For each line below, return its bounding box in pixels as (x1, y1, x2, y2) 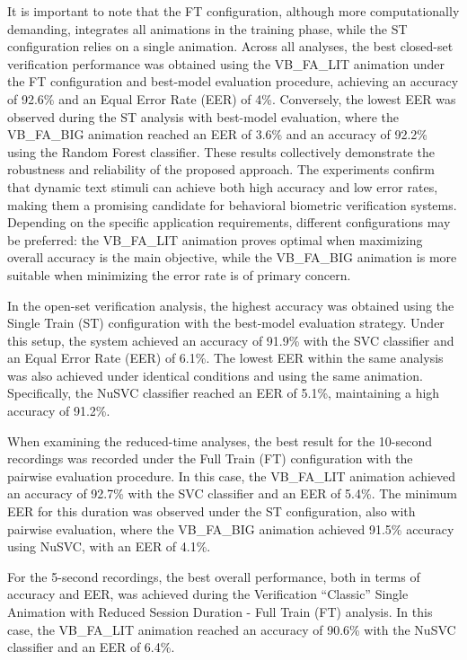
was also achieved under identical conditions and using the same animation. (7, 365, 423, 384)
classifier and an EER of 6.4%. (7, 638, 175, 656)
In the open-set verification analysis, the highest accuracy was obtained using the (7, 295, 454, 314)
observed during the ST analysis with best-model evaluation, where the (7, 107, 399, 126)
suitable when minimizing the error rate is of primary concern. (7, 265, 351, 284)
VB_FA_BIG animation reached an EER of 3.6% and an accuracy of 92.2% (7, 125, 428, 144)
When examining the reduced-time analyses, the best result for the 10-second (7, 431, 432, 450)
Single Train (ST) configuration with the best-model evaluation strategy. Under (7, 313, 445, 332)
